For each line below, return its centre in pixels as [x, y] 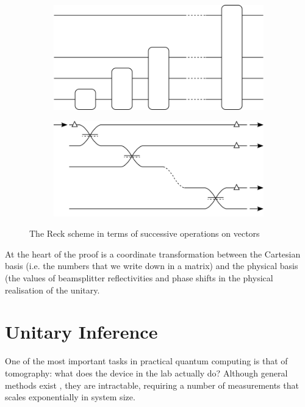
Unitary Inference [81, 332]
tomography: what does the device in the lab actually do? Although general [146, 373]
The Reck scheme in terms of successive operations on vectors [145, 233]
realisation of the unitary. [52, 290]
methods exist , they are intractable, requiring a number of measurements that [152, 385]
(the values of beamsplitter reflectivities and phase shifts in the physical [139, 278]
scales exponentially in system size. [70, 397]
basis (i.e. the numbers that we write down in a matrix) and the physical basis [152, 266]
